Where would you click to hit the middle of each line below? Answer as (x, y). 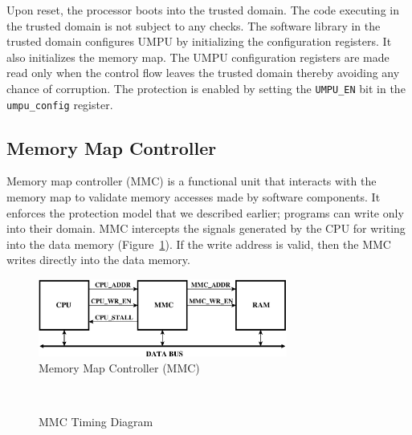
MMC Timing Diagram (96, 421)
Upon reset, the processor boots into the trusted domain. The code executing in (203, 10)
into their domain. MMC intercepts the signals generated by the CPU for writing (206, 228)
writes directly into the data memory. (98, 260)
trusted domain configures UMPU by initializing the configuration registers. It (199, 41)
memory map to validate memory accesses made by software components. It (194, 197)
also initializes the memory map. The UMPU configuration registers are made (198, 57)
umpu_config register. (60, 104)
